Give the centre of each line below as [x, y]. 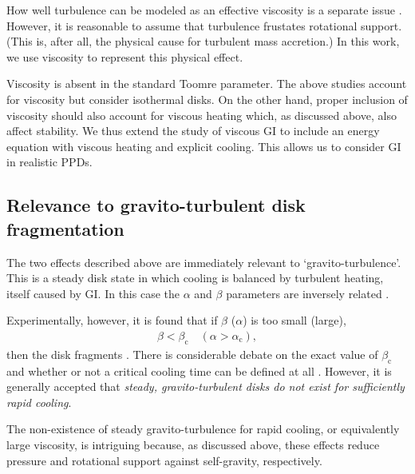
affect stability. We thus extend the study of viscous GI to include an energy [193, 131]
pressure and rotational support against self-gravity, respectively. [164, 460]
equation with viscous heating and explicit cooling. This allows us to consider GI [204, 146]
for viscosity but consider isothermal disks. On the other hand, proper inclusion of [207, 99]
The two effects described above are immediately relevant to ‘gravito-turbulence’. [204, 262]
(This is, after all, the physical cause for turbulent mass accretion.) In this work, [203, 41]
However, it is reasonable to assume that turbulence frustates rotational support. [204, 25]
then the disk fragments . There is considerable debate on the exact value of [192, 354]
